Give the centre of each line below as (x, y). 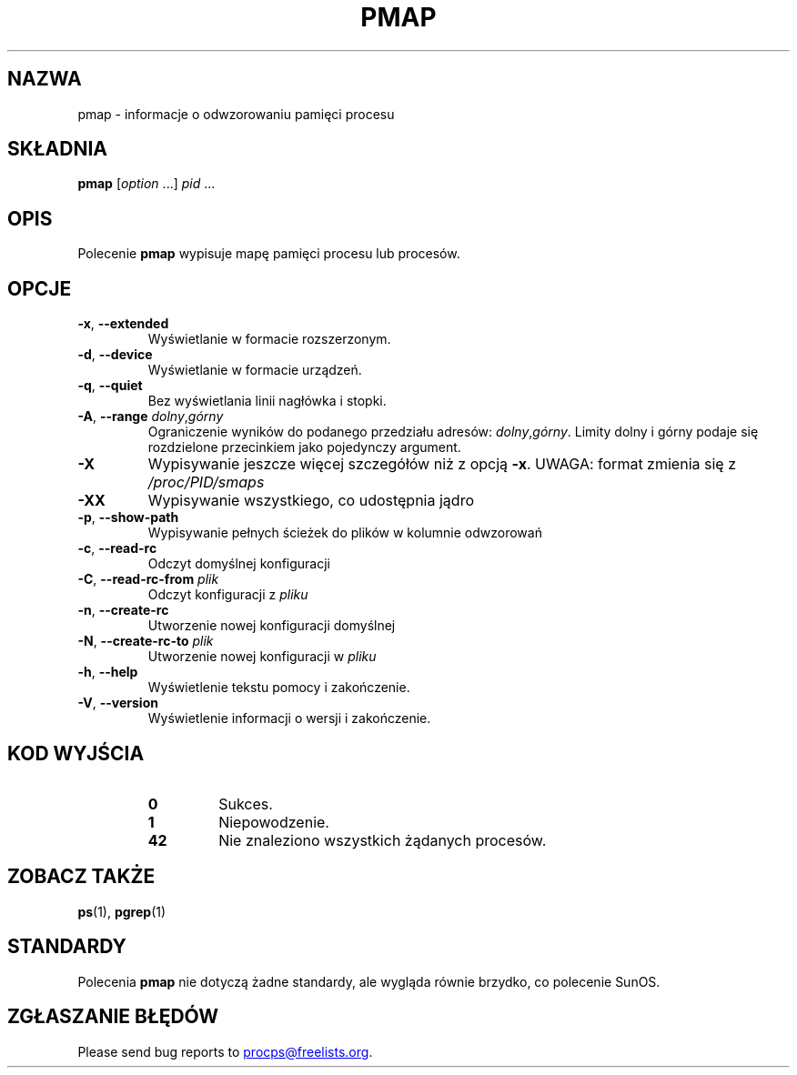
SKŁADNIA (57, 149)
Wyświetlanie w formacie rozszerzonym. (269, 339)
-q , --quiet (110, 386)
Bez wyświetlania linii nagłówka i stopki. (267, 401)
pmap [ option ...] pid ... (146, 184)
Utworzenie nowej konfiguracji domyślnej (272, 626)
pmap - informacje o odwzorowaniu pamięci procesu (236, 114)
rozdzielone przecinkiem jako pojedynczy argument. (304, 447)
